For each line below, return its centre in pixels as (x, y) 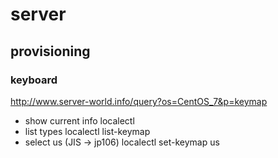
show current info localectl (79, 120)
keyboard (34, 80)
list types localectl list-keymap (87, 131)
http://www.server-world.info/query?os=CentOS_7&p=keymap (139, 101)
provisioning (50, 51)
